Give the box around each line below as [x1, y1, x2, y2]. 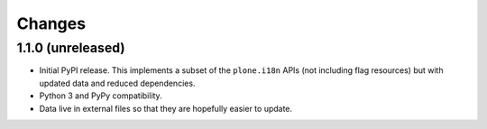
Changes [16, 14, 86, 33]
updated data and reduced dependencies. [39, 78, 196, 88]
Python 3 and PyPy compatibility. [39, 90, 162, 101]
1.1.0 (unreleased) [16, 40, 125, 56]
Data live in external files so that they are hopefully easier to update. [39, 103, 293, 114]
